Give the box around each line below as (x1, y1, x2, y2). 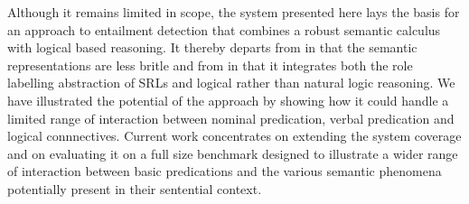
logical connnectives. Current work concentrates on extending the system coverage (7, 126, 462, 145)
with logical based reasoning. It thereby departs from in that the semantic (7, 38, 417, 57)
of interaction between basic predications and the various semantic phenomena (7, 162, 442, 181)
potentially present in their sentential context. (7, 179, 262, 198)
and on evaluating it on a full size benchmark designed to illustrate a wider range (7, 144, 458, 162)
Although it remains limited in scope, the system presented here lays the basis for (7, 3, 460, 21)
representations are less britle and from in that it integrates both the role (7, 55, 413, 74)
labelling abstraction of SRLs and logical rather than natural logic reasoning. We (7, 73, 455, 92)
